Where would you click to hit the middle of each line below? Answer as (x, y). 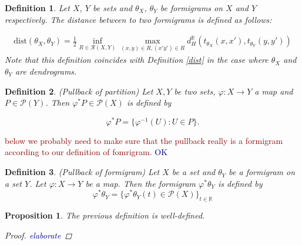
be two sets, (195, 91)
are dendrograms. (46, 71)
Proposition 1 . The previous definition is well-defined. (105, 215)
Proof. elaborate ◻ (38, 235)
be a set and (194, 172)
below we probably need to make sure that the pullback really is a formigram (144, 140)
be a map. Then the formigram (141, 183)
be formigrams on (192, 8)
